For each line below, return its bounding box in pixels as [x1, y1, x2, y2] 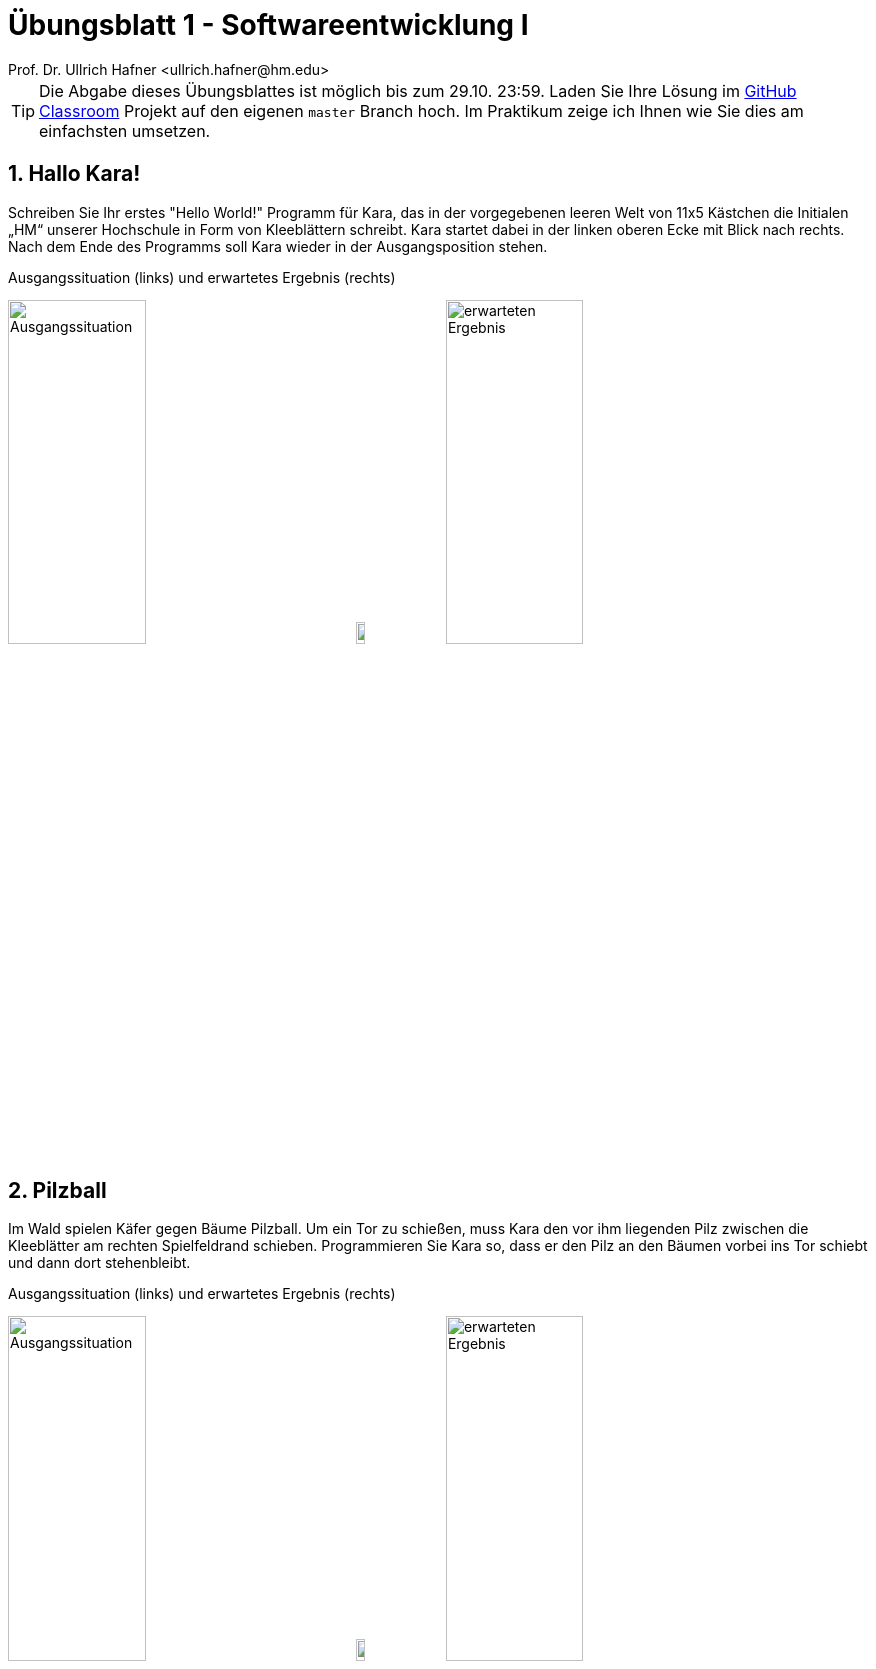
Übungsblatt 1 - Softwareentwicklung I [8, 8, 529, 42]
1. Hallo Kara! [8, 161, 141, 187]
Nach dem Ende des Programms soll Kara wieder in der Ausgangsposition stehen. [8, 237, 548, 255]
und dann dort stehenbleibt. [8, 1254, 191, 1272]
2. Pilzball [8, 1177, 107, 1203]
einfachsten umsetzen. [39, 120, 211, 141]
